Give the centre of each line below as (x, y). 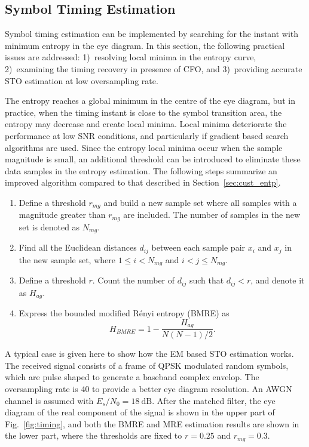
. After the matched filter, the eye (214, 400)
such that (206, 280)
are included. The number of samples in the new (212, 215)
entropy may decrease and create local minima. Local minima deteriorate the (146, 124)
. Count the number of (134, 280)
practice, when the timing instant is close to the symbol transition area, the (143, 112)
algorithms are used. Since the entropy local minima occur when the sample (144, 147)
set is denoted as (49, 226)
